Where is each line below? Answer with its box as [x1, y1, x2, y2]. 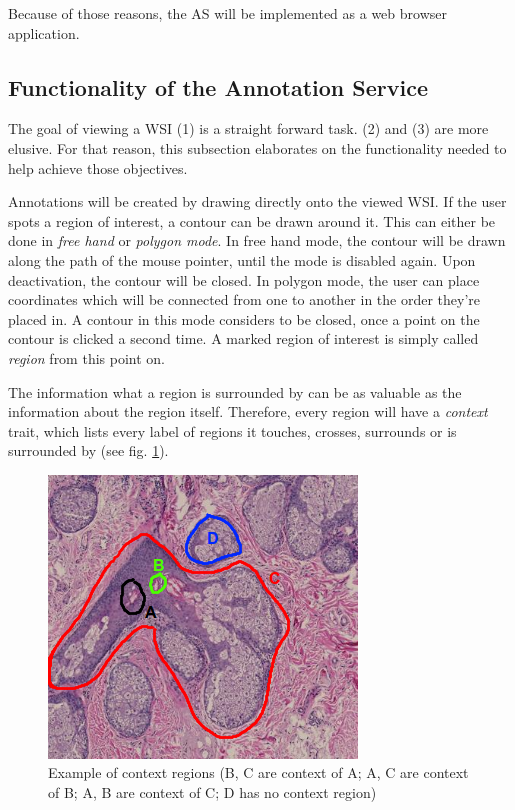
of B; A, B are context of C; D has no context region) [48, 782, 377, 803]
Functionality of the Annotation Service [8, 71, 428, 102]
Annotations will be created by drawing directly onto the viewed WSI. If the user [8, 191, 507, 212]
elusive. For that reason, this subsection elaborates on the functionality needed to [8, 137, 507, 158]
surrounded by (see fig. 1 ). [8, 440, 169, 461]
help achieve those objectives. [8, 157, 188, 178]
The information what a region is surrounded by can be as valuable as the [8, 381, 462, 402]
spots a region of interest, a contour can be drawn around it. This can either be [8, 210, 496, 231]
